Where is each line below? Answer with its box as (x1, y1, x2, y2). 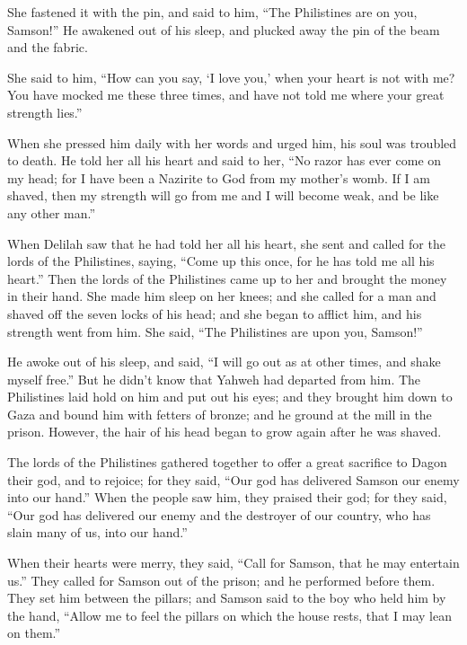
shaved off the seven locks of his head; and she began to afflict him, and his (7, 304, 422, 322)
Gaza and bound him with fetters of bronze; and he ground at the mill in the (7, 404, 432, 423)
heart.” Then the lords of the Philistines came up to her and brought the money (7, 269, 447, 287)
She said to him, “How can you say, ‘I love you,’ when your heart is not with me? (7, 67, 455, 86)
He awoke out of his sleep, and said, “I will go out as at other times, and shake (7, 352, 441, 371)
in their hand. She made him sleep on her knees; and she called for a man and (7, 287, 436, 305)
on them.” (7, 623, 61, 642)
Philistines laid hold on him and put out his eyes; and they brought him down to (7, 387, 453, 406)
